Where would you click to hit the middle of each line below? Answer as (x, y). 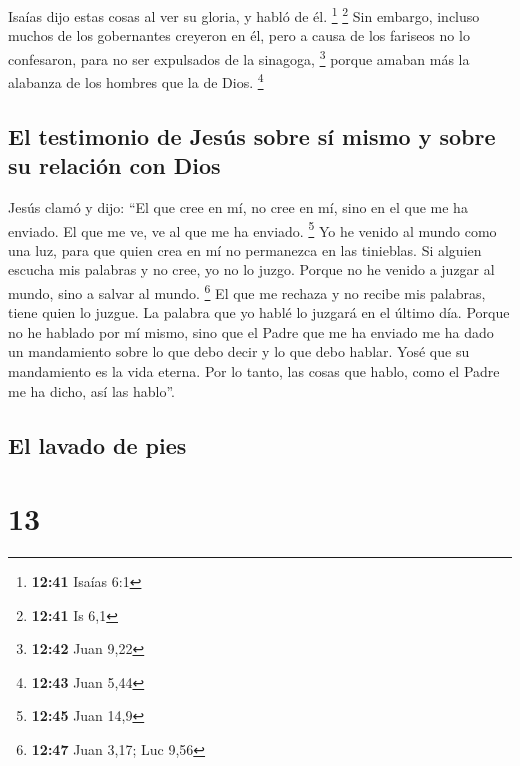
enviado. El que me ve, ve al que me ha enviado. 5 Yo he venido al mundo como (252, 229)
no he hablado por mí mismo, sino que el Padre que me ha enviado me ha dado (251, 331)
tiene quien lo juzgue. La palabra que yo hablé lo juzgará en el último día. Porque (259, 312)
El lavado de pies (97, 444)
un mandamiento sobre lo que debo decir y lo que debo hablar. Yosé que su (239, 351)
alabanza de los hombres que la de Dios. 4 (136, 80)
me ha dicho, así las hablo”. (91, 390)
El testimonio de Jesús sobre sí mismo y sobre (252, 135)
